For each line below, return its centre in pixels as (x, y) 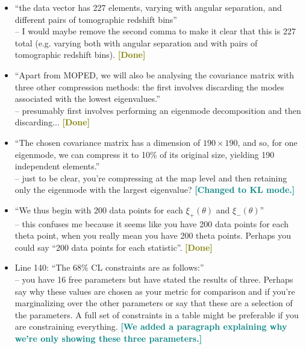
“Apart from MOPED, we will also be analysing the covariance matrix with (155, 74)
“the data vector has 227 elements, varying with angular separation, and (148, 7)
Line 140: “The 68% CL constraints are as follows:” (109, 267)
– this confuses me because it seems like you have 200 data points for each (152, 223)
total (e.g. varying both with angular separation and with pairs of (136, 42)
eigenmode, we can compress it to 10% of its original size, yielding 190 (145, 154)
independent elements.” (57, 166)
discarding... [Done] (52, 122)
